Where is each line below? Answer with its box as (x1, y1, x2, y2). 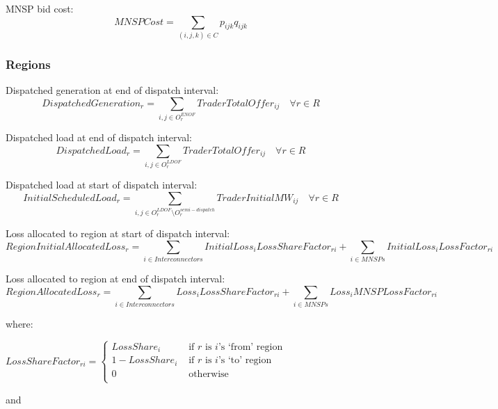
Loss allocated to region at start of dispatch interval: (6, 226, 230, 240)
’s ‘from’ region (218, 342, 283, 352)
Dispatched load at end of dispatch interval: (6, 130, 192, 145)
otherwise (188, 369, 229, 379)
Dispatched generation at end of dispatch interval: (6, 83, 219, 97)
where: (6, 316, 33, 330)
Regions (6, 55, 51, 72)
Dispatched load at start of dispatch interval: (6, 177, 198, 191)
